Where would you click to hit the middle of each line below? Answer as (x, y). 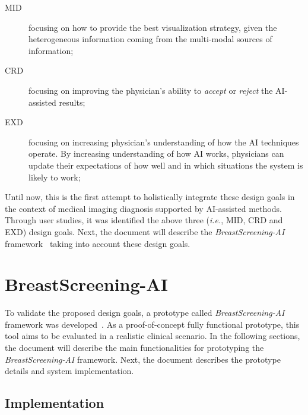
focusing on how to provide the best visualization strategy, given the (153, 27)
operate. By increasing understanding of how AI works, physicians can (156, 153)
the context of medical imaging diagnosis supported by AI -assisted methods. (143, 208)
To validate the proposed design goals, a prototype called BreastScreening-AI (145, 313)
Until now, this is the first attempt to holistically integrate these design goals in (150, 197)
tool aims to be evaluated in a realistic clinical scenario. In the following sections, (153, 336)
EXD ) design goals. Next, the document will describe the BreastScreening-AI (145, 231)
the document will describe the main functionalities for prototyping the (134, 347)
